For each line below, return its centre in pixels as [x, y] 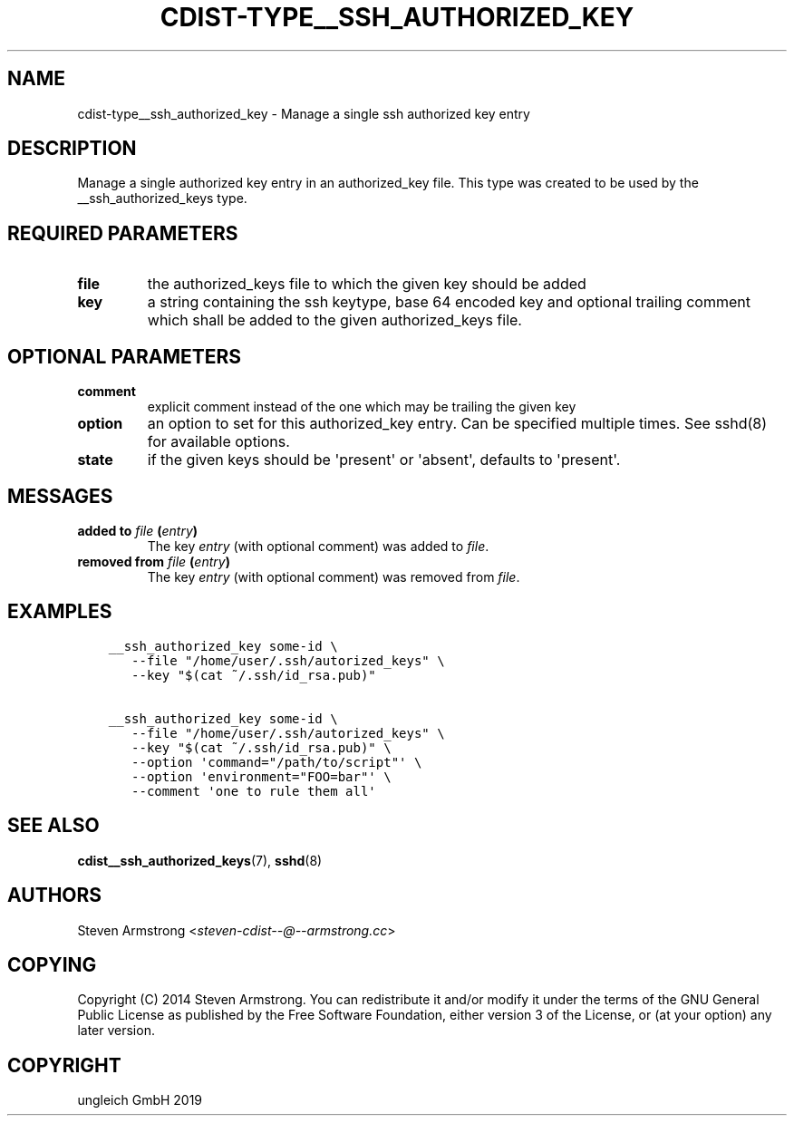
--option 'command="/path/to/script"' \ [277, 762]
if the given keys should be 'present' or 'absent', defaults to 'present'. [384, 460]
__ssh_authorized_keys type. [162, 198]
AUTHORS [55, 895]
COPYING [52, 964]
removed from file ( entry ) [154, 561]
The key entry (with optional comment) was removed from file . [334, 576]
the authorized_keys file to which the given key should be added [367, 284]
